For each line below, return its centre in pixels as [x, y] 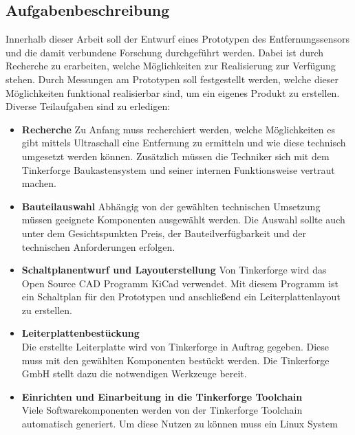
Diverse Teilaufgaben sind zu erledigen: [88, 106]
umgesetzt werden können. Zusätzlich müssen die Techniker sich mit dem [175, 156]
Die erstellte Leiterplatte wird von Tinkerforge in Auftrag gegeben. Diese [175, 347]
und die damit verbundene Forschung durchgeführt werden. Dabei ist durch [165, 52]
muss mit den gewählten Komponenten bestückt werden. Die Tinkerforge [175, 360]
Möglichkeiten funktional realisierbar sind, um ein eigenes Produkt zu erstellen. [173, 92]
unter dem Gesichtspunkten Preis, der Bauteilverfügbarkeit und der [164, 233]
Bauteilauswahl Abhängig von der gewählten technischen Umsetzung [171, 206]
